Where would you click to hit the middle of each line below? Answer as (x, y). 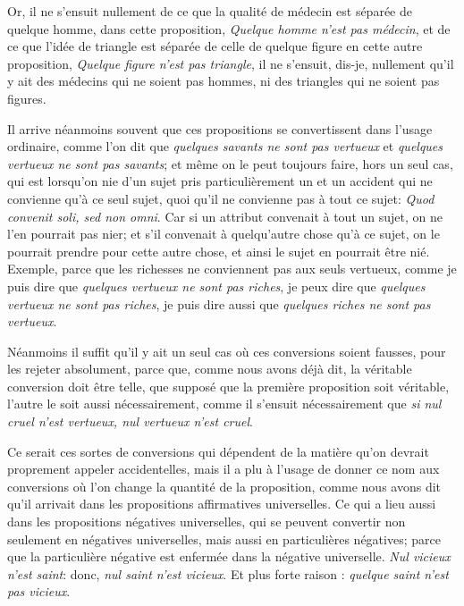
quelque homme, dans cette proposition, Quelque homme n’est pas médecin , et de (229, 28)
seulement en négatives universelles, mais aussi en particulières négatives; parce (224, 539)
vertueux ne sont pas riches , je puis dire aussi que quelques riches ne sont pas (219, 303)
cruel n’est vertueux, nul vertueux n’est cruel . (130, 421)
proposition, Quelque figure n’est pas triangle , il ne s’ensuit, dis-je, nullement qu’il (231, 63)
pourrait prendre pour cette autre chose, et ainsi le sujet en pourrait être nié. (219, 251)
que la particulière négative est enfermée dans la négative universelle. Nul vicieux (229, 556)
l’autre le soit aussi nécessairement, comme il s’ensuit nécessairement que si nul (224, 404)
